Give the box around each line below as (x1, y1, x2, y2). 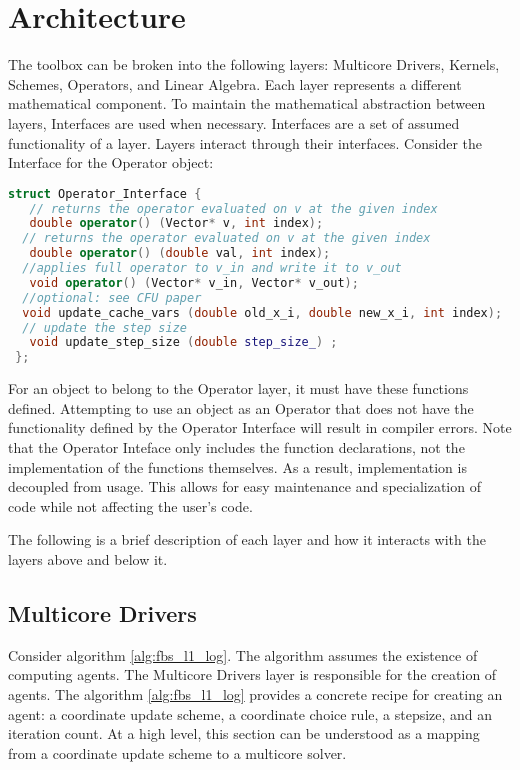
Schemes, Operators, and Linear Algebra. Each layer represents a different (8, 73, 462, 94)
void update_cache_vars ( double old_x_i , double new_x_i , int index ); (22, 305, 503, 320)
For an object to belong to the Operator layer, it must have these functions (8, 378, 469, 399)
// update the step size (22, 320, 187, 335)
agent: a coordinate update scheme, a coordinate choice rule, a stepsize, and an (8, 703, 493, 724)
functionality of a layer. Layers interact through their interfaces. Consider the (8, 132, 482, 153)
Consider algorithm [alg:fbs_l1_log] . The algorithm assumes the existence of (8, 644, 478, 665)
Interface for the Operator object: (8, 152, 214, 173)
